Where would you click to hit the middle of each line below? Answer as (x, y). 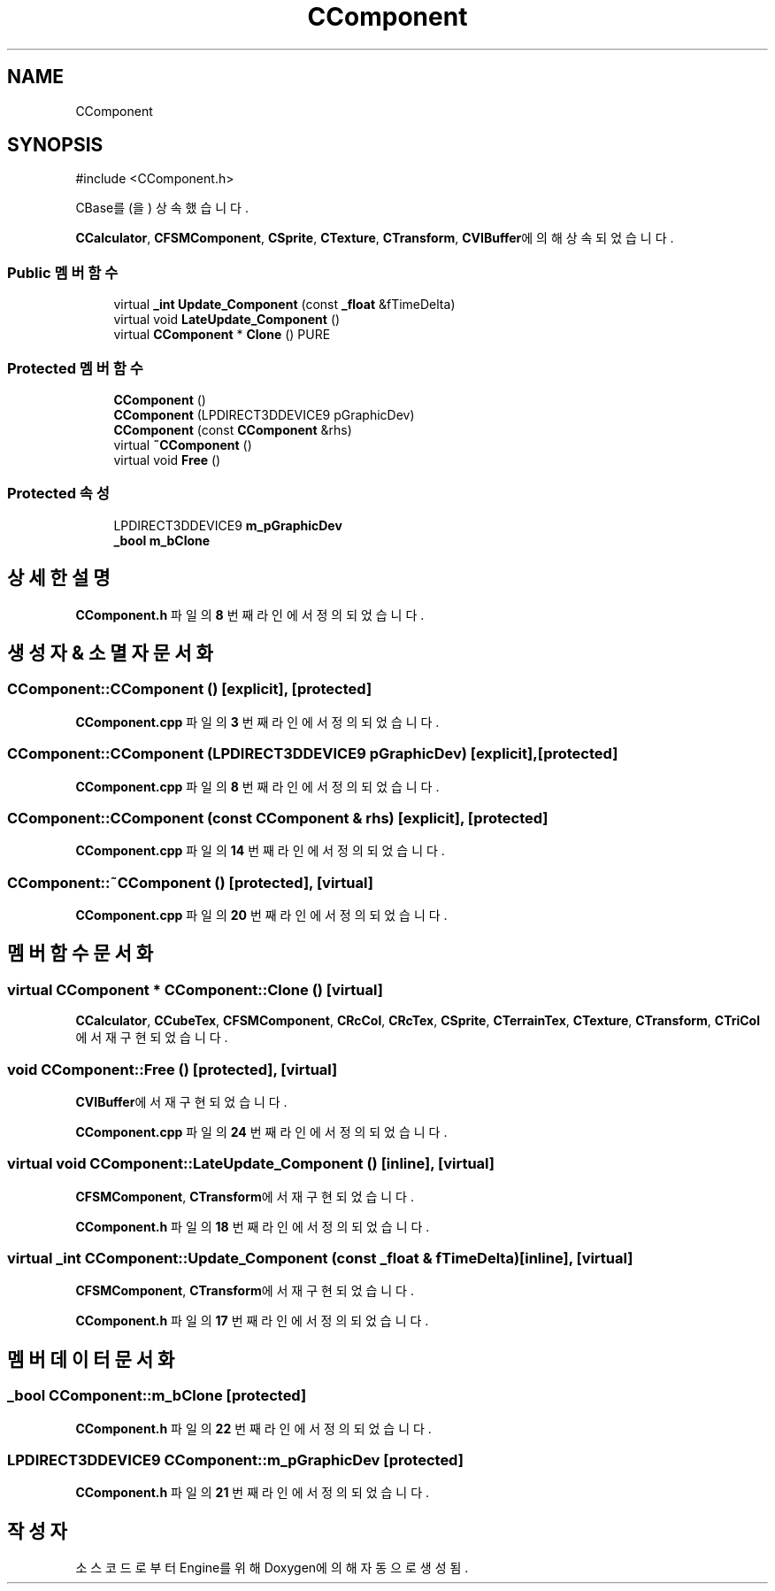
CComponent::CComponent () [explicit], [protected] (190, 689)
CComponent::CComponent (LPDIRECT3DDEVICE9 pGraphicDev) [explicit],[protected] (313, 754)
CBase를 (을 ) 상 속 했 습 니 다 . (162, 208)
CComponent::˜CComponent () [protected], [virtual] (190, 882)
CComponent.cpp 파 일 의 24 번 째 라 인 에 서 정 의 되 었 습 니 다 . (261, 1131)
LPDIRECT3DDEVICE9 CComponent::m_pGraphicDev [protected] (235, 1460)
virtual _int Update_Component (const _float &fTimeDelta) (284, 305)
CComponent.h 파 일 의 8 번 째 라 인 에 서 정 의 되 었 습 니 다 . (250, 614)
